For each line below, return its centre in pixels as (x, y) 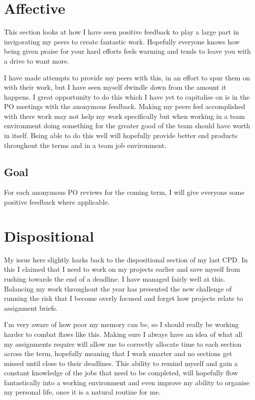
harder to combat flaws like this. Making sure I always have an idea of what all (123, 334)
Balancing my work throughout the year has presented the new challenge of (118, 288)
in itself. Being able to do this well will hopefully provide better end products (121, 135)
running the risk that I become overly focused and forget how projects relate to (124, 298)
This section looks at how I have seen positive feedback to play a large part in (122, 32)
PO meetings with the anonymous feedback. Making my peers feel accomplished (125, 106)
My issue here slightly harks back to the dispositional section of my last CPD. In (126, 259)
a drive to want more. (37, 60)
